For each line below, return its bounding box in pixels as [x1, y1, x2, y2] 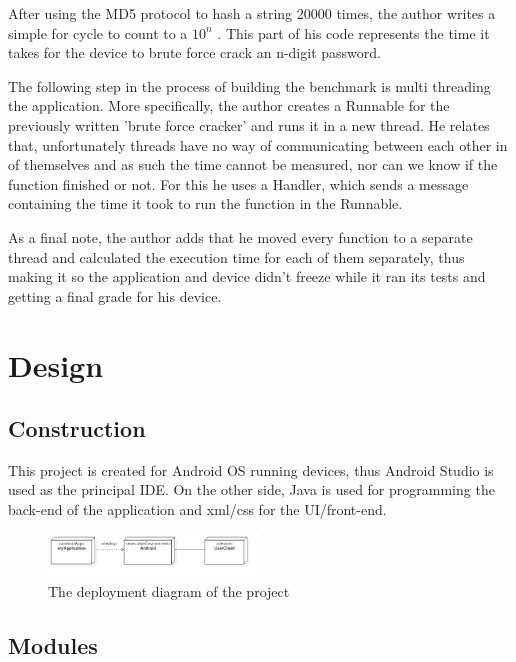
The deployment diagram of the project [48, 580, 290, 601]
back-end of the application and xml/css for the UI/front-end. [8, 499, 387, 520]
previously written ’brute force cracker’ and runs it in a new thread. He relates [8, 114, 490, 135]
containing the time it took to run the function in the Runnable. [8, 193, 403, 214]
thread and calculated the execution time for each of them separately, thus [8, 246, 465, 267]
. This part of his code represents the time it [217, 22, 490, 43]
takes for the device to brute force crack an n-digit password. [8, 42, 381, 63]
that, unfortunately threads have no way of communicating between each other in [8, 134, 508, 155]
